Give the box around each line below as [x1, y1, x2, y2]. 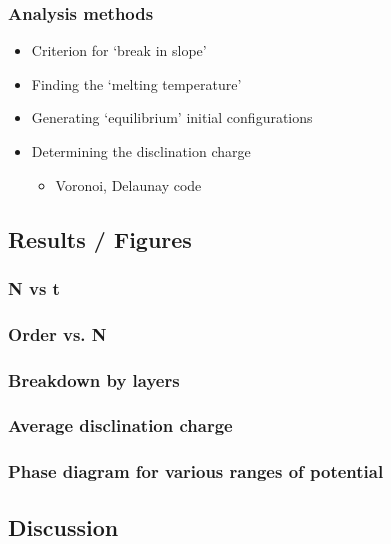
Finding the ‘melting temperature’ [31, 73, 242, 94]
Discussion [8, 511, 119, 542]
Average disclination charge [8, 413, 233, 438]
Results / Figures [8, 223, 192, 254]
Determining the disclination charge [31, 141, 251, 161]
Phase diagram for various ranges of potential [8, 459, 384, 484]
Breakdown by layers [8, 367, 180, 392]
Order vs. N [8, 321, 107, 346]
